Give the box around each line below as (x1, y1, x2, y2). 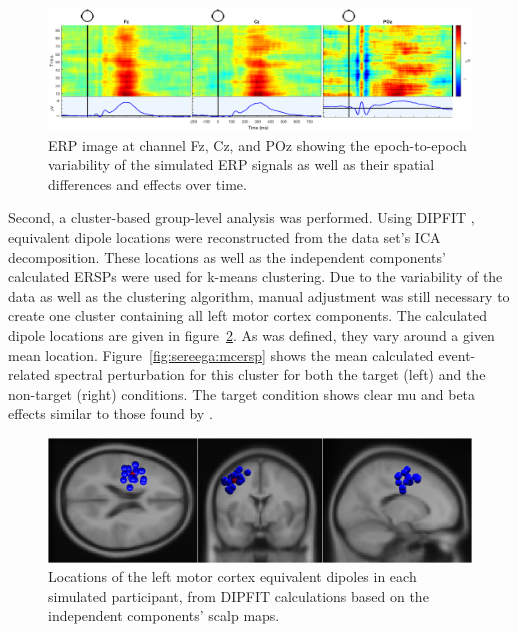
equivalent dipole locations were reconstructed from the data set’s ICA (8, 226, 441, 247)
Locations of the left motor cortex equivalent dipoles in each (48, 566, 417, 587)
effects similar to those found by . (8, 403, 213, 424)
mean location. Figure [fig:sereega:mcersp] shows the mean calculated (8, 344, 434, 365)
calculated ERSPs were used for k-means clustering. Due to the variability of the (8, 266, 503, 287)
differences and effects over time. (48, 173, 247, 194)
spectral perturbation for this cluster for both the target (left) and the (54, 364, 486, 385)
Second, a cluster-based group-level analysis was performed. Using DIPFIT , (8, 207, 475, 228)
